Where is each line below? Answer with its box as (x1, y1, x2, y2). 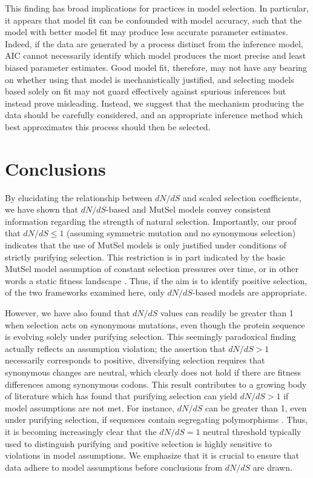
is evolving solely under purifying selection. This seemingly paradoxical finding (5, 330, 296, 343)
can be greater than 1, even (205, 401, 307, 414)
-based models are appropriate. (192, 286, 307, 299)
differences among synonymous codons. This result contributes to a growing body (5, 377, 307, 390)
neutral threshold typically (203, 425, 301, 437)
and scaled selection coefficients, (183, 191, 301, 204)
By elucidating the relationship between (5, 191, 153, 204)
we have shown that (5, 203, 79, 216)
